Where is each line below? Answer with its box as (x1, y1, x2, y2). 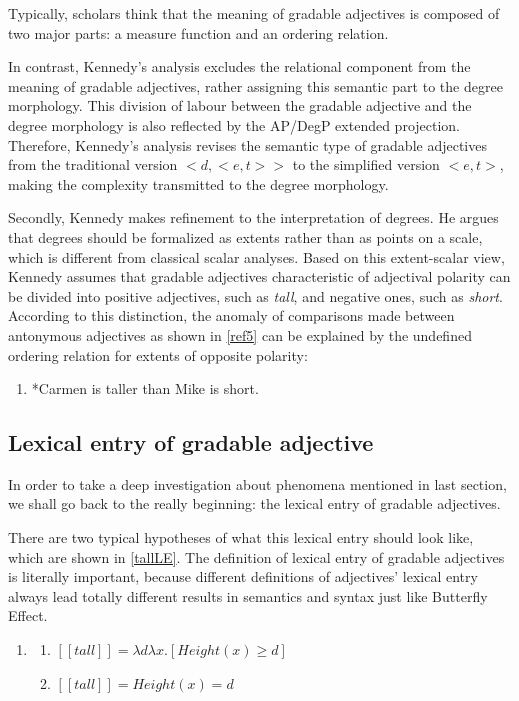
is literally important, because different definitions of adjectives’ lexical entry (8, 566, 478, 587)
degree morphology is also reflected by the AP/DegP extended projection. (8, 114, 461, 135)
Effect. (8, 605, 48, 626)
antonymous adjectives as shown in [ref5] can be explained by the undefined (8, 324, 472, 345)
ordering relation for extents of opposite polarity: (8, 344, 308, 365)
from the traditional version (8, 154, 178, 175)
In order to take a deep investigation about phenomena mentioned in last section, (8, 473, 507, 494)
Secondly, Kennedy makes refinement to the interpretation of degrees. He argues (8, 207, 499, 228)
